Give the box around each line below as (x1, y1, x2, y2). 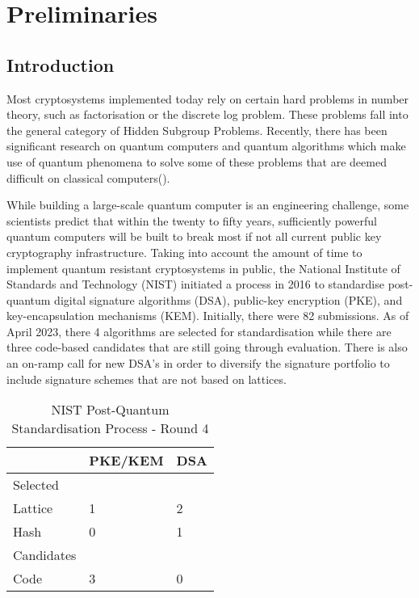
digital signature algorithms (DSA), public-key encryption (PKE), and (54, 291, 403, 308)
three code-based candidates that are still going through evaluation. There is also (6, 339, 408, 356)
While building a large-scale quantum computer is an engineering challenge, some (6, 196, 409, 213)
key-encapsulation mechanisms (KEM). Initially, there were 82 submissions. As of (6, 307, 409, 324)
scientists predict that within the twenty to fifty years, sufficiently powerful (6, 212, 377, 229)
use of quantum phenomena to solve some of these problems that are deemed (6, 153, 387, 170)
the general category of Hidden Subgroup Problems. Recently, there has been (6, 121, 388, 138)
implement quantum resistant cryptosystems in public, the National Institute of (6, 259, 400, 276)
